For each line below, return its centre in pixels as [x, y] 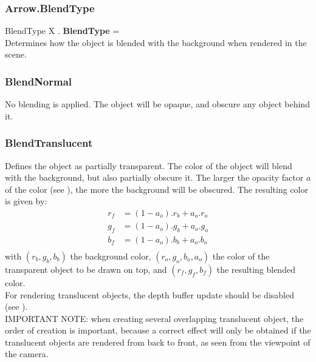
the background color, [111, 256]
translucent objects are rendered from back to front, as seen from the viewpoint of [158, 342]
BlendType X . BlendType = [62, 31]
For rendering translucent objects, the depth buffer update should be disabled [149, 294]
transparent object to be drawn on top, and [86, 269]
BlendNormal [39, 81]
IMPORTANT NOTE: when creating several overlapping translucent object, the [154, 318]
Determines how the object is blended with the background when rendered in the [156, 42]
